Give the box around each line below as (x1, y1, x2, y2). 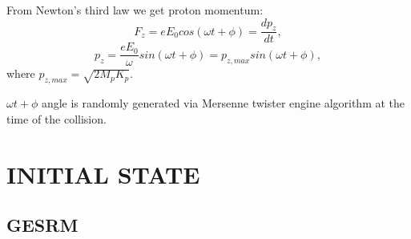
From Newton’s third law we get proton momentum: (6, 2, 264, 18)
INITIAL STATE (6, 157, 200, 190)
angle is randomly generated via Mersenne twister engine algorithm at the (41, 95, 405, 111)
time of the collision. (6, 110, 107, 127)
